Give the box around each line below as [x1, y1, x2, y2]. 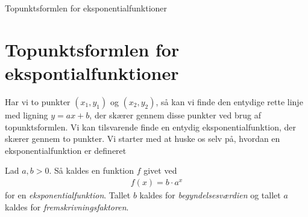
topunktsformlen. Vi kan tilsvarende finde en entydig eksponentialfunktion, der [5, 120, 297, 133]
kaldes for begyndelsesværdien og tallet [139, 188, 281, 201]
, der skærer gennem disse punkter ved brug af [89, 108, 262, 121]
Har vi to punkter [5, 95, 71, 108]
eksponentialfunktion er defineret [5, 144, 127, 156]
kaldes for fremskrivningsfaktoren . [5, 200, 129, 213]
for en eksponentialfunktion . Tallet [5, 188, 131, 201]
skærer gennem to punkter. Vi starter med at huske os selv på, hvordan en [5, 132, 280, 145]
